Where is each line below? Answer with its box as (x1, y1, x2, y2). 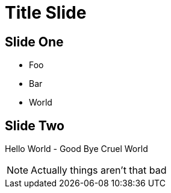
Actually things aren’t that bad (31, 164, 167, 177)
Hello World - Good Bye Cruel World (5, 144, 148, 154)
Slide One (5, 34, 64, 49)
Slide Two (5, 118, 65, 133)
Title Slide (5, 2, 87, 23)
